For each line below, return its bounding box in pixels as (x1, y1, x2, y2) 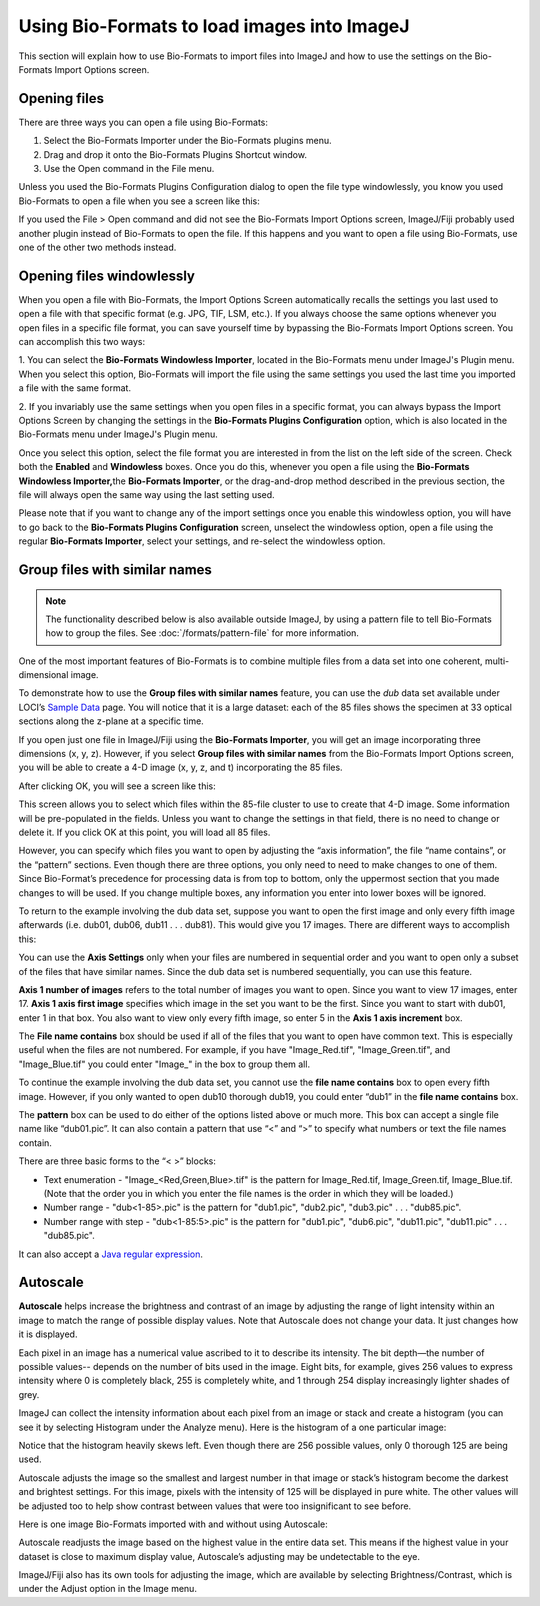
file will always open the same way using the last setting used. (18, 488, 275, 500)
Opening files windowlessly (18, 267, 195, 284)
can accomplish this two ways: (18, 336, 145, 348)
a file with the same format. (18, 382, 132, 394)
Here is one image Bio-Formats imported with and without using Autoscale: (18, 1518, 329, 1530)
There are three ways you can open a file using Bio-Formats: (18, 116, 269, 128)
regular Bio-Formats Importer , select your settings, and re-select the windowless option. (18, 535, 386, 547)
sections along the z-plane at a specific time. (18, 715, 204, 727)
